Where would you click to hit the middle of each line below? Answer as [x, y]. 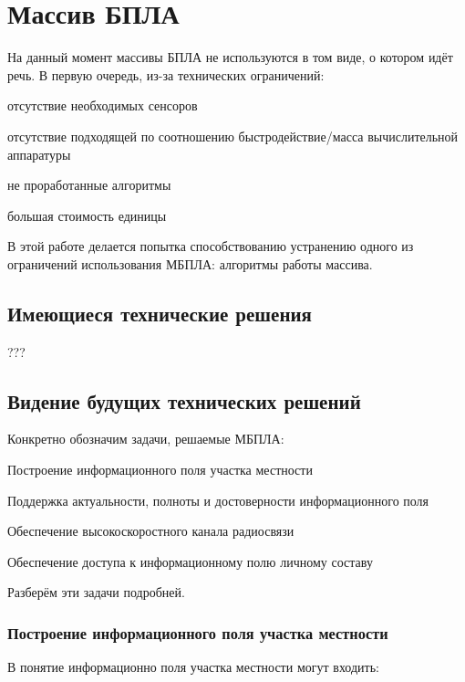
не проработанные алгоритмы [89, 185]
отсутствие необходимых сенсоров [103, 105]
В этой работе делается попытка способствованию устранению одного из [211, 246]
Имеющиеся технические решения [160, 313]
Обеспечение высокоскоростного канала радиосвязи [151, 531]
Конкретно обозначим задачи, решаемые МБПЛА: [146, 439]
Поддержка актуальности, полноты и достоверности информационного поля [218, 500]
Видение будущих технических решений [184, 400]
